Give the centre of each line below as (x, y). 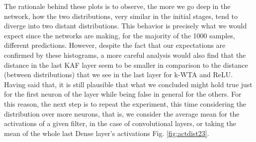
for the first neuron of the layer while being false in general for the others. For (123, 94)
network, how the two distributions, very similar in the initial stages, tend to (121, 16)
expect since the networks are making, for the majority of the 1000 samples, (120, 35)
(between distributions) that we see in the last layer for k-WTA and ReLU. (119, 74)
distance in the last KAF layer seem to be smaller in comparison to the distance (126, 65)
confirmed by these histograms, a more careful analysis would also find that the (125, 55)
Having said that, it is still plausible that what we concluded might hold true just (128, 84)
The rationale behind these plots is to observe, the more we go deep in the (117, 6)
